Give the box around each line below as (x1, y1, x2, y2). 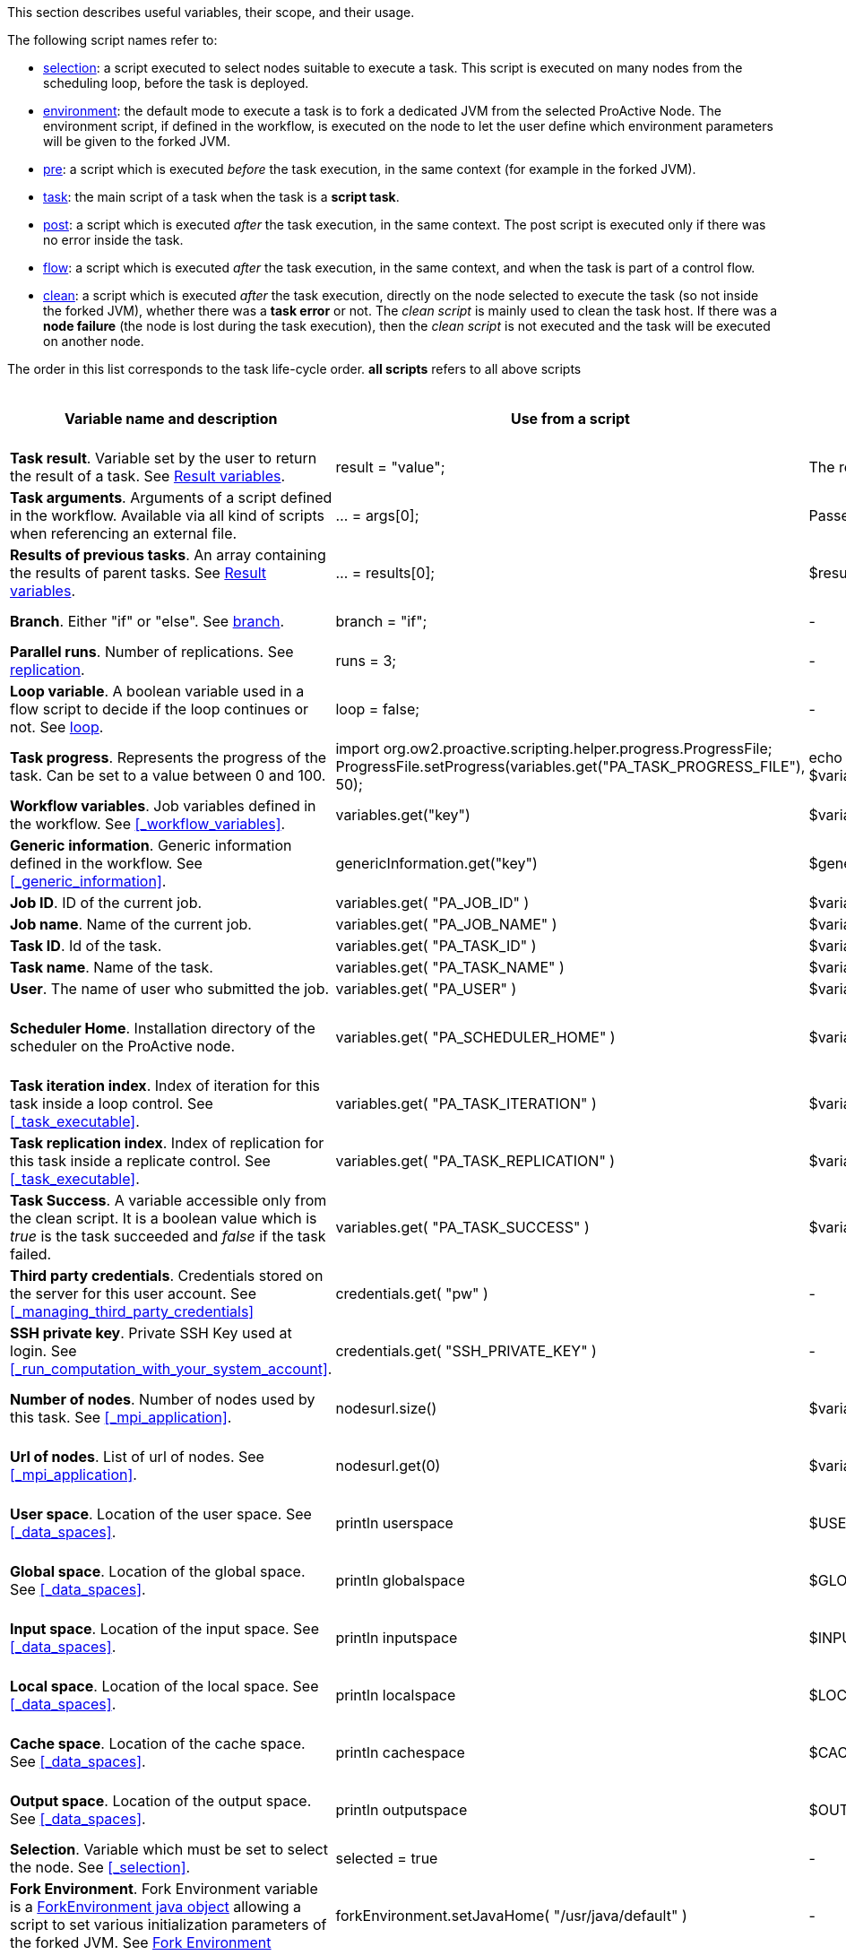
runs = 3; (335, 652, 397, 670)
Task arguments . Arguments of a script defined (10, 489, 332, 506)
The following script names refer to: (7, 32, 218, 48)
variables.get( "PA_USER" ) (335, 980, 517, 998)
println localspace (335, 1686, 456, 1704)
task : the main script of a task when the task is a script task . (43, 189, 400, 204)
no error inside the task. (43, 232, 184, 247)
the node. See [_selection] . (10, 1858, 191, 1876)
